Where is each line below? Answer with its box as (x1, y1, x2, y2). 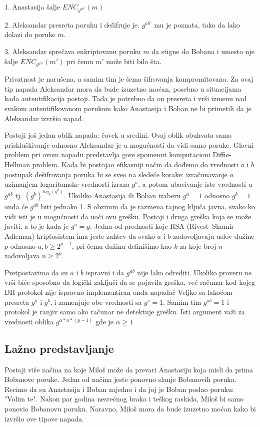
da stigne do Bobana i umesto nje (151, 46, 254, 56)
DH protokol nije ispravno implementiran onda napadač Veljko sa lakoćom (4, 287, 233, 297)
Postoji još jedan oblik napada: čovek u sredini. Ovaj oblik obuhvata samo (4, 130, 232, 140)
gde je (95, 316, 114, 326)
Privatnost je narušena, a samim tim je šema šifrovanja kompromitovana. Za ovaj (4, 74, 253, 84)
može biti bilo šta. (106, 56, 161, 66)
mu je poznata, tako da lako (154, 19, 240, 30)
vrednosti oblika (4, 316, 54, 326)
